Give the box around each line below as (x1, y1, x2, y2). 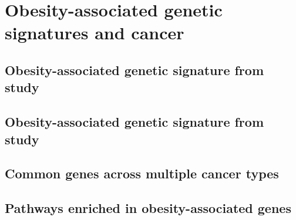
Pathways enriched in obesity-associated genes (5, 199, 291, 217)
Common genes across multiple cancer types (5, 164, 279, 182)
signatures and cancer (5, 21, 184, 45)
